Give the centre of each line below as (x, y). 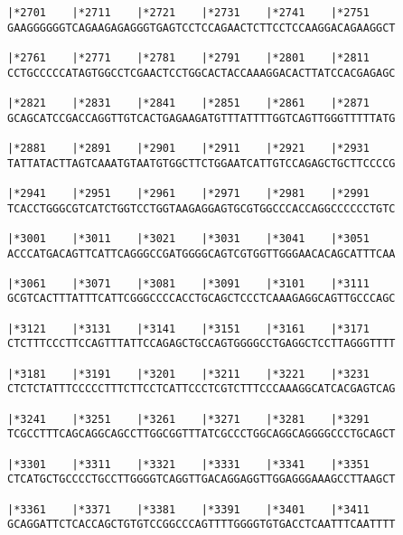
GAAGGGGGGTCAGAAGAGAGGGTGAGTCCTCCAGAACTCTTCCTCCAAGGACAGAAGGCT (201, 28)
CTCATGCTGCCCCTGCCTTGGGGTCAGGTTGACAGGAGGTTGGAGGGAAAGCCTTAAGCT (201, 479)
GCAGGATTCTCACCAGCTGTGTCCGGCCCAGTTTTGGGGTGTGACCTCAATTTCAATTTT (201, 525)
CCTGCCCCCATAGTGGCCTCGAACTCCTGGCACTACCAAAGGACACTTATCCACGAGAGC (201, 73)
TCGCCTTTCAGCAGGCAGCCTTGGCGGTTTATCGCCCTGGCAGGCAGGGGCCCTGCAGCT (201, 434)
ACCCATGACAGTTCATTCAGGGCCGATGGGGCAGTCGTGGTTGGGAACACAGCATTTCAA (201, 253)
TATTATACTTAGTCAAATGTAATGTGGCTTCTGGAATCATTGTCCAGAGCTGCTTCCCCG (201, 163)
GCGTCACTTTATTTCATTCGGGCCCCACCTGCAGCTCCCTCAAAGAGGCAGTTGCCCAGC (201, 299)
